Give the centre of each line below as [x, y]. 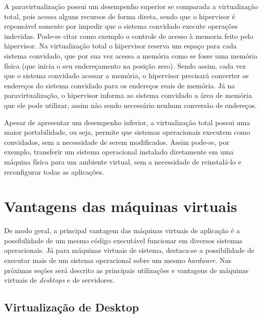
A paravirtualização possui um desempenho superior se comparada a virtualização [131, 6]
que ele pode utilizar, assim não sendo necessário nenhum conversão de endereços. [130, 105]
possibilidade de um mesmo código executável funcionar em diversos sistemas [123, 240]
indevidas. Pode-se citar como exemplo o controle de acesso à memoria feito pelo [129, 36]
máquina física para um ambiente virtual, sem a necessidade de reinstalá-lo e [123, 161]
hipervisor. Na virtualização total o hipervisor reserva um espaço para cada [120, 46]
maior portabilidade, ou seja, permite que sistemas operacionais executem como [127, 132]
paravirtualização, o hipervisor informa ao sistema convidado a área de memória [128, 95]
